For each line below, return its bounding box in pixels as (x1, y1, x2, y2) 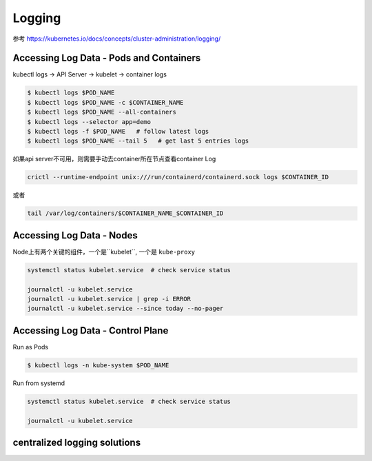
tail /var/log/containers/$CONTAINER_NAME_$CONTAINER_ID (27, 209, 224, 217)
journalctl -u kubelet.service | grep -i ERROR (27, 295, 191, 303)
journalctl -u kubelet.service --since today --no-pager (27, 305, 224, 313)
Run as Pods (12, 342, 48, 351)
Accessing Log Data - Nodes (12, 229, 138, 241)
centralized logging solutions (12, 437, 141, 449)
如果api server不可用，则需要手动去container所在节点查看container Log (12, 155, 216, 163)
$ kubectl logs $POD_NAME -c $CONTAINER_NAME (27, 99, 184, 106)
